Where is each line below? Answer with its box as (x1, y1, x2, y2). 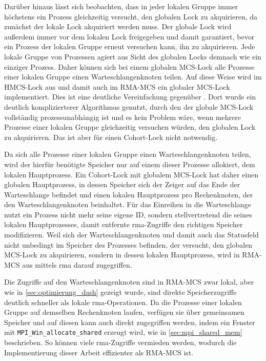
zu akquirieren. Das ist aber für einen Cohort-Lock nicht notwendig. (4, 131, 218, 142)
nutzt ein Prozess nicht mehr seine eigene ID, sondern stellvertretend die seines (4, 209, 252, 219)
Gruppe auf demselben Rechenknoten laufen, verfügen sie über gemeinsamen (4, 307, 244, 317)
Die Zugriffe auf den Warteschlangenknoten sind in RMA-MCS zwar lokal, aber (4, 276, 254, 287)
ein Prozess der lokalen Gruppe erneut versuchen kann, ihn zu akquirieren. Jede (4, 41, 255, 52)
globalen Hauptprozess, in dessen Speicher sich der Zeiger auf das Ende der (4, 179, 240, 190)
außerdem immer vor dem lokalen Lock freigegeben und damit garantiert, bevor (4, 31, 255, 42)
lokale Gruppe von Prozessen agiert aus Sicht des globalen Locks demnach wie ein (4, 51, 261, 62)
